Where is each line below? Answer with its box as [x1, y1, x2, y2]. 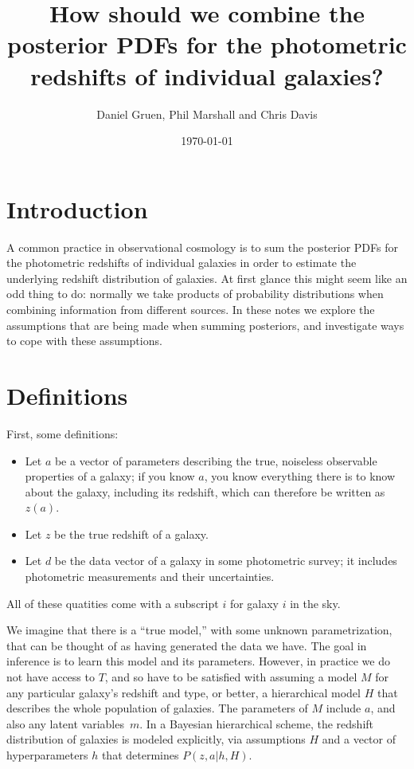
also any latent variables [6, 715, 124, 732]
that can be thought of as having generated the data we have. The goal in [6, 637, 367, 653]
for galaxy [229, 594, 279, 611]
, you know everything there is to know [204, 468, 396, 485]
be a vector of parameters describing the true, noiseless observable [54, 452, 377, 469]
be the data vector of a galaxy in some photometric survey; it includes [54, 552, 397, 569]
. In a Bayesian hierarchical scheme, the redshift [139, 715, 373, 732]
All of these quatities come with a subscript [6, 594, 219, 611]
